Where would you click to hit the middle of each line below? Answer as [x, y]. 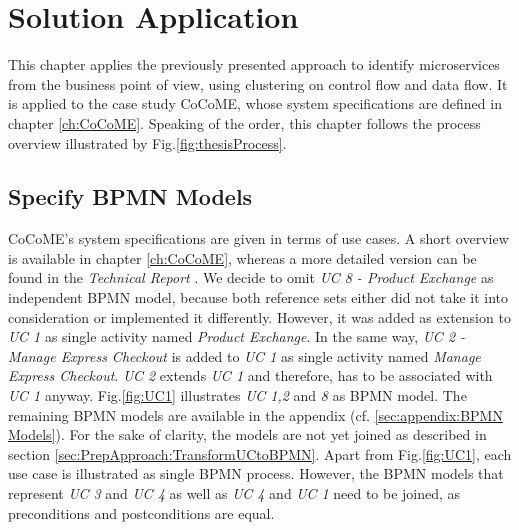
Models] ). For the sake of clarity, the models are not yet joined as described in [247, 434]
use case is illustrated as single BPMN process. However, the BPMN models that [256, 473]
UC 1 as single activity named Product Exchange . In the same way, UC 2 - [237, 336]
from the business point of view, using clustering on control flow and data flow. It [258, 83]
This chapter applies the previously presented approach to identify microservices [254, 64]
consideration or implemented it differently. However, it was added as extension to [259, 316]
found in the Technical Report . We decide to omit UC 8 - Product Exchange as [251, 277]
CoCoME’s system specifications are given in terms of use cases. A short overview [258, 238]
